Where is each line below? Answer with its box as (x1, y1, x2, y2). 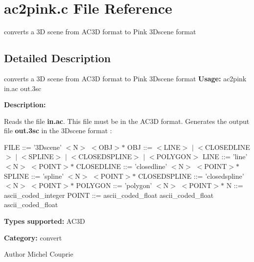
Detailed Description (4, 50, 111, 66)
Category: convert (4, 232, 62, 242)
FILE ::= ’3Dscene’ (4, 142, 62, 152)
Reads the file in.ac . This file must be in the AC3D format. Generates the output (4, 116, 250, 126)
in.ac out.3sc (4, 83, 42, 93)
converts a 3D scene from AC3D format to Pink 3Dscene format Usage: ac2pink (4, 73, 247, 83)
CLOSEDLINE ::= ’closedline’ (76, 161, 167, 171)
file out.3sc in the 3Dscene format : (4, 125, 112, 136)
